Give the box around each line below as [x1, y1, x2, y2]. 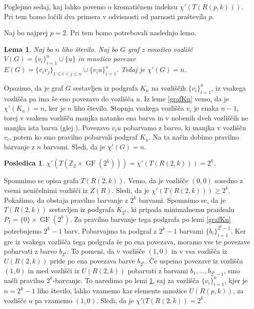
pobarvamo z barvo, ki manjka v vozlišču [123, 122, 246, 132]
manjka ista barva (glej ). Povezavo [4, 122, 110, 132]
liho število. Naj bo [62, 44, 118, 54]
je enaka [194, 103, 219, 113]
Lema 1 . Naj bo [4, 44, 53, 54]
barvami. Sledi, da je [43, 141, 105, 151]
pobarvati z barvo [4, 246, 57, 256]
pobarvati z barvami [127, 265, 188, 275]
